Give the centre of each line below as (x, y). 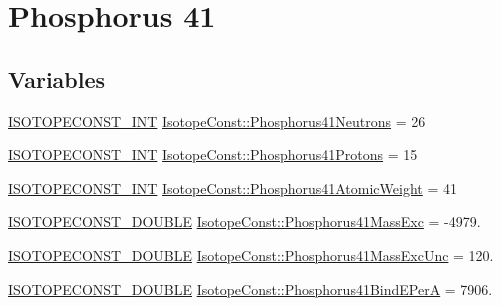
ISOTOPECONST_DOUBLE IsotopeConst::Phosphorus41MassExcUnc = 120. (251, 254)
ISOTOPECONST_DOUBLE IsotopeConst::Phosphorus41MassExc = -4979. (244, 221)
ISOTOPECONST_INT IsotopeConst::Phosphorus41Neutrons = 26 (217, 120)
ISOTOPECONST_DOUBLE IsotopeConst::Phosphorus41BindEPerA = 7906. (250, 288)
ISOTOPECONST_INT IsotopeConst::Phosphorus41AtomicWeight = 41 (232, 187)
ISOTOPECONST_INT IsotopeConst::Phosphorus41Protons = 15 (213, 154)
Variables (57, 78)
